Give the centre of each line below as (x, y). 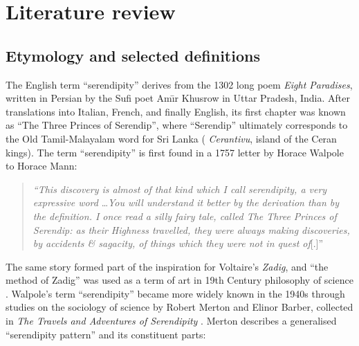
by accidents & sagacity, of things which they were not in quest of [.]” (178, 243)
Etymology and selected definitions (133, 55)
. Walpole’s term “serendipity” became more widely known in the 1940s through (175, 293)
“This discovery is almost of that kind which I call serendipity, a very (180, 189)
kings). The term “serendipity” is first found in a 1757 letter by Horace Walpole (175, 152)
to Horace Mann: (42, 166)
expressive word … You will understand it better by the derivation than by (186, 202)
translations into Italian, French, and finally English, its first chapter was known (176, 111)
